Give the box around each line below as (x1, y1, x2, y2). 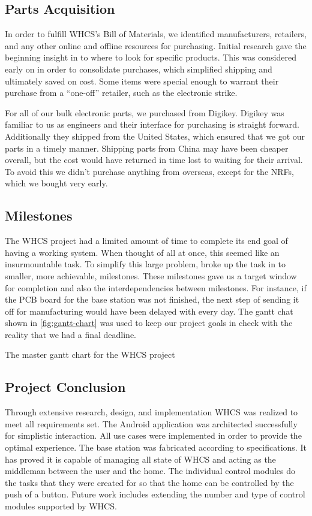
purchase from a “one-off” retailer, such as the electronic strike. (5, 86, 238, 99)
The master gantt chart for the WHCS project (5, 348, 175, 361)
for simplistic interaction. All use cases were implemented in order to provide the (5, 429, 302, 442)
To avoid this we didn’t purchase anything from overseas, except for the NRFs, (5, 165, 294, 177)
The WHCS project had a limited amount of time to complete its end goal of (5, 234, 288, 247)
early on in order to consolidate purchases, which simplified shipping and (5, 62, 272, 75)
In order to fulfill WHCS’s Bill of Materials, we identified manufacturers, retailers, (5, 28, 307, 40)
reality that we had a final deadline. (5, 328, 137, 340)
